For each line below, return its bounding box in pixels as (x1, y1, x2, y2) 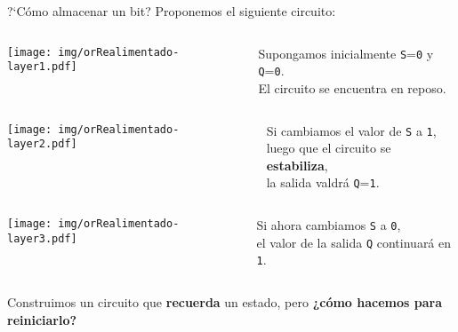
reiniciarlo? (7, 310, 77, 328)
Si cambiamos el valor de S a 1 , (266, 121, 437, 139)
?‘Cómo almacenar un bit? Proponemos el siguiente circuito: (7, 2, 336, 20)
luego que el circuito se (266, 138, 391, 157)
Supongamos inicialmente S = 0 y (258, 43, 434, 62)
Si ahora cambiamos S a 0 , (256, 216, 401, 233)
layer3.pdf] (7, 232, 77, 245)
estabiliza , (266, 155, 328, 174)
